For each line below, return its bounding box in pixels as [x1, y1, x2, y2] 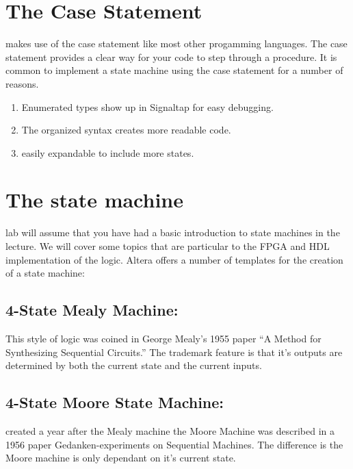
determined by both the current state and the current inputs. [5, 358, 262, 372]
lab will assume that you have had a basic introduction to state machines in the [5, 225, 340, 240]
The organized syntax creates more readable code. [21, 123, 231, 137]
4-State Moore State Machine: [5, 392, 224, 413]
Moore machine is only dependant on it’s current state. [5, 451, 236, 465]
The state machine [5, 186, 184, 214]
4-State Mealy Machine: [5, 299, 179, 320]
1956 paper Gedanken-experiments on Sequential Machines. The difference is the [5, 437, 343, 451]
